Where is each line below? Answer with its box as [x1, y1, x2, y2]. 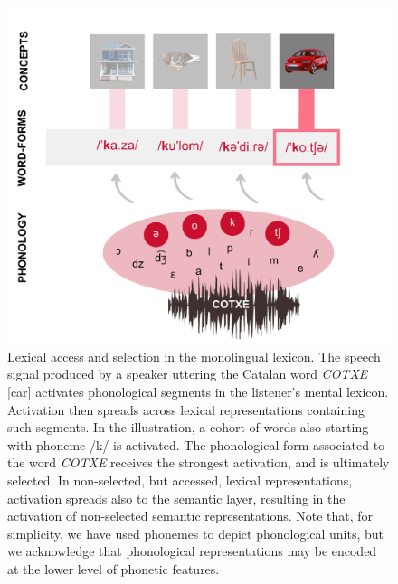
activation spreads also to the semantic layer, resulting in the [7, 488, 346, 507]
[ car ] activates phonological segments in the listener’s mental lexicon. [7, 382, 389, 401]
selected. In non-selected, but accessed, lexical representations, [7, 470, 353, 489]
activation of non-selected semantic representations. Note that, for [7, 506, 374, 525]
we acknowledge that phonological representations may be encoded [7, 542, 377, 560]
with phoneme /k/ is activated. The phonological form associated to [7, 435, 385, 454]
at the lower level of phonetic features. [7, 559, 220, 578]
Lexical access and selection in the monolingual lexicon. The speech [7, 346, 381, 365]
